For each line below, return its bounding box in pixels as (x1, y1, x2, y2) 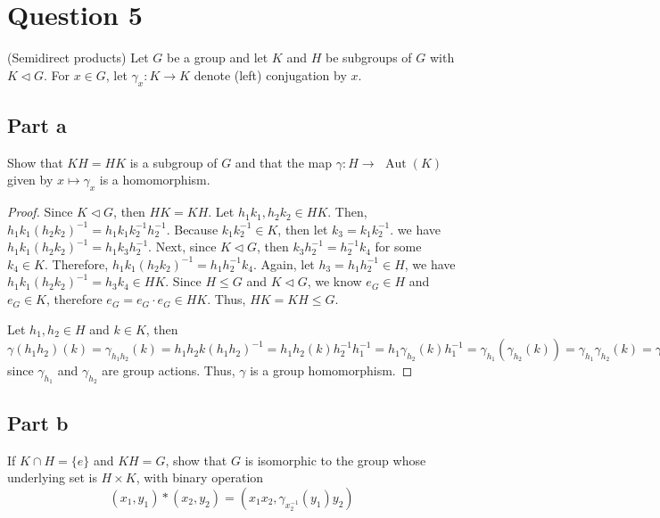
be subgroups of (325, 48, 412, 67)
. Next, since (148, 237, 217, 256)
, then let (277, 219, 328, 238)
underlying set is (7, 468, 97, 487)
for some (375, 237, 422, 256)
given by (7, 170, 54, 189)
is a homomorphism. (99, 170, 210, 189)
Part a (7, 111, 67, 138)
